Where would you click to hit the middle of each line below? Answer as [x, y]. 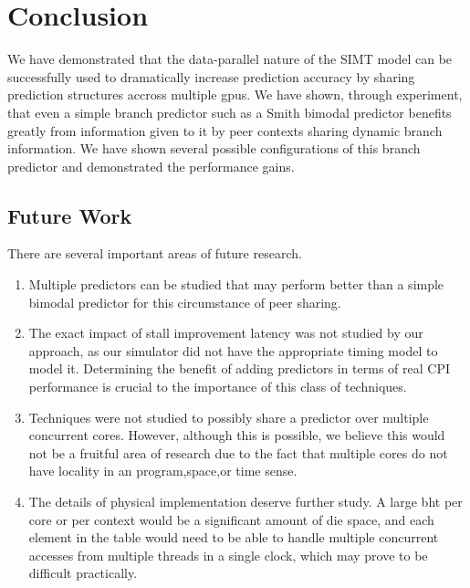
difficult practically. [83, 573]
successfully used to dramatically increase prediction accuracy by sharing [211, 76]
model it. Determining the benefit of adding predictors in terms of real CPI [239, 368]
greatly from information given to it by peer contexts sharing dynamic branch [225, 130]
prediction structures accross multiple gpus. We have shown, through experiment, [235, 94]
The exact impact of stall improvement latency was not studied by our [226, 333]
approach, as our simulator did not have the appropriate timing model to [233, 350]
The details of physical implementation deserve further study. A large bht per [245, 502]
